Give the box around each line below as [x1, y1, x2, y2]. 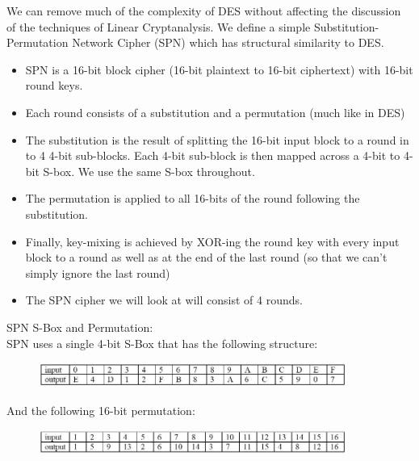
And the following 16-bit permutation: [6, 401, 195, 418]
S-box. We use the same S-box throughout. [43, 162, 255, 179]
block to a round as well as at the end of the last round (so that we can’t [25, 249, 388, 266]
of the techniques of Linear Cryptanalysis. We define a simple [6, 18, 311, 35]
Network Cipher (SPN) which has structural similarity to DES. [72, 34, 384, 51]
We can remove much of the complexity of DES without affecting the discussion [6, 2, 401, 19]
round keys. [25, 77, 83, 94]
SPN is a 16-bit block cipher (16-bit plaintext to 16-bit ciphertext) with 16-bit [25, 61, 413, 78]
